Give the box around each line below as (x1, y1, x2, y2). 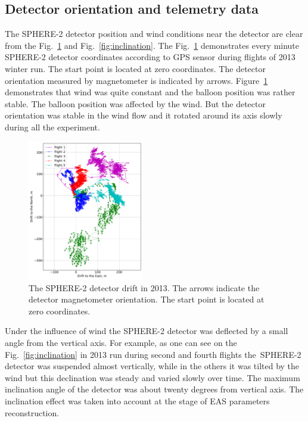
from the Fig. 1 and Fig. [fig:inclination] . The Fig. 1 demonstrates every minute (5, 39, 300, 51)
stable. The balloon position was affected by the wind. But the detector (5, 97, 266, 110)
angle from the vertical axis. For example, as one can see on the (5, 336, 237, 348)
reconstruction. (5, 406, 60, 419)
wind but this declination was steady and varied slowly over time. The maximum (5, 371, 300, 383)
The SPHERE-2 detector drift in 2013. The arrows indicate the (29, 281, 260, 294)
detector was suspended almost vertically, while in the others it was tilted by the (5, 360, 300, 372)
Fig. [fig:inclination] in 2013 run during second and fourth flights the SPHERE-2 (5, 348, 301, 360)
